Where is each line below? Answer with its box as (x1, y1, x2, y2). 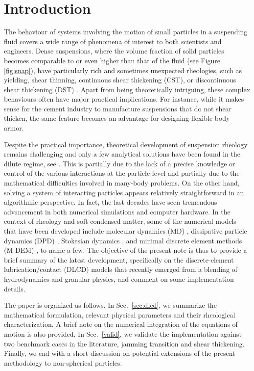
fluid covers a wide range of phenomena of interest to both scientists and (4, 36, 222, 46)
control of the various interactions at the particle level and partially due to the (4, 168, 240, 178)
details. (4, 283, 25, 293)
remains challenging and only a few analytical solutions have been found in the (4, 149, 240, 159)
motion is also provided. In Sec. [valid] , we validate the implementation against (4, 328, 242, 339)
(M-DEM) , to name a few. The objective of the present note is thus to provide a (4, 245, 247, 255)
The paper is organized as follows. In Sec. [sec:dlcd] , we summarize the (4, 300, 217, 310)
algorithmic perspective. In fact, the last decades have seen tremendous (4, 197, 217, 207)
